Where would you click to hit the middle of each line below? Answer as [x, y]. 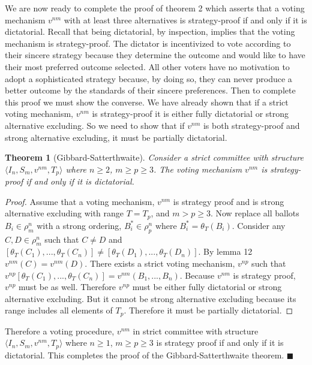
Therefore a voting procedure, [60, 331]
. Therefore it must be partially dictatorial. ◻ [208, 310]
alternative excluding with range [64, 213]
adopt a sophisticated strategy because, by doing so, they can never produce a [148, 78]
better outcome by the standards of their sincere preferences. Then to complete [150, 90]
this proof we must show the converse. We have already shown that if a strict [147, 102]
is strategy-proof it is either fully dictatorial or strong [190, 114]
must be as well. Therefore [67, 287]
